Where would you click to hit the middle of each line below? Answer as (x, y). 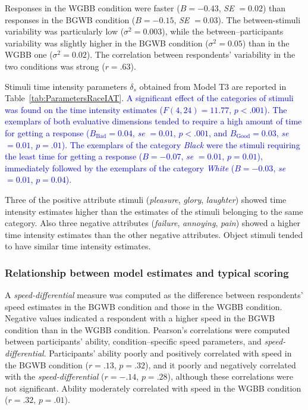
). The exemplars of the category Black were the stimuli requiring (181, 144)
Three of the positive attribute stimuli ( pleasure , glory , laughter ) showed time (146, 199)
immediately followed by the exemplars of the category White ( (120, 168)
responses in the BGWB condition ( (70, 19)
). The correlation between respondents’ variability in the (191, 54)
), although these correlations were (230, 376)
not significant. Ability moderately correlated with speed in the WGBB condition (153, 388)
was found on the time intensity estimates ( (84, 109)
